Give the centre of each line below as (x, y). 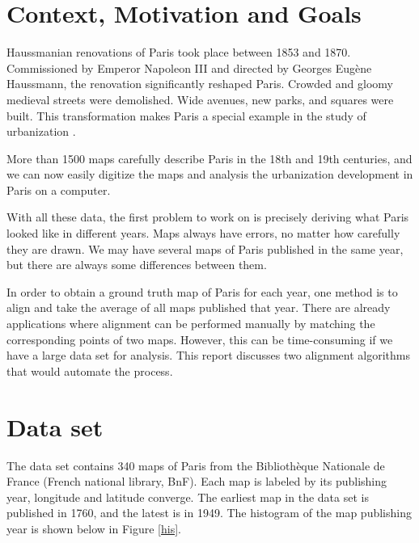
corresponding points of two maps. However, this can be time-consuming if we (200, 339)
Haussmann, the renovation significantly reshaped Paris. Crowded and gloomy (200, 84)
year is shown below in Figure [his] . (94, 528)
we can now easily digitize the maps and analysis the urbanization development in (210, 174)
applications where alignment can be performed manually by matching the (191, 324)
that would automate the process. (90, 370)
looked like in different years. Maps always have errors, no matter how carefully (203, 233)
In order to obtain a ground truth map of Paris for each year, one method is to (202, 291)
